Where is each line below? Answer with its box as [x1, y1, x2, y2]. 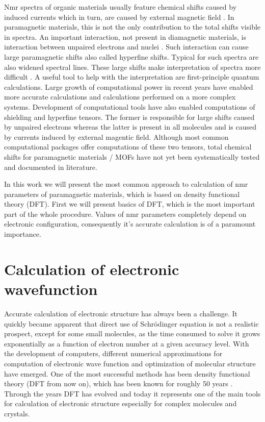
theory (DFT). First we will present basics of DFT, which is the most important [4, 198, 255, 209]
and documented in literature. [4, 161, 97, 172]
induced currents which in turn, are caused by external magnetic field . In [4, 11, 234, 22]
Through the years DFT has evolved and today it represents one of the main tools [4, 388, 261, 399]
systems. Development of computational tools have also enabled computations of [4, 101, 255, 112]
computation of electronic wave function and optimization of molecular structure [4, 358, 256, 368]
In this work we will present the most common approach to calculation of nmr [4, 179, 248, 189]
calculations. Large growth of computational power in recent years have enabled [4, 81, 253, 92]
